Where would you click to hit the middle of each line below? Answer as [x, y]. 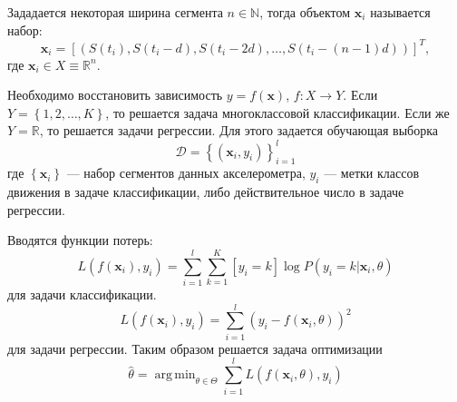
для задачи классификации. [82, 294]
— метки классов [371, 173]
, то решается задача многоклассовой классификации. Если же [277, 112]
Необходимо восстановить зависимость [115, 95]
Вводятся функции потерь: [80, 240]
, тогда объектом [305, 12]
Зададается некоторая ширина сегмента [115, 12]
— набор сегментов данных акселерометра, [186, 173]
